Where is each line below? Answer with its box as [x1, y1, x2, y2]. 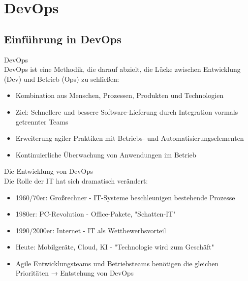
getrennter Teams [15, 116, 68, 126]
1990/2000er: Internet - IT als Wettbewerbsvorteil [15, 225, 166, 235]
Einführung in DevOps [4, 31, 122, 46]
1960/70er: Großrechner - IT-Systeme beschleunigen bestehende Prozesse [15, 192, 235, 202]
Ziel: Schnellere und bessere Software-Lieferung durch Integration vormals [15, 106, 238, 117]
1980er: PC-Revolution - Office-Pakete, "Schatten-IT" [15, 209, 176, 219]
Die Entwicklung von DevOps [4, 166, 93, 176]
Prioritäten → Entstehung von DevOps [15, 268, 134, 278]
